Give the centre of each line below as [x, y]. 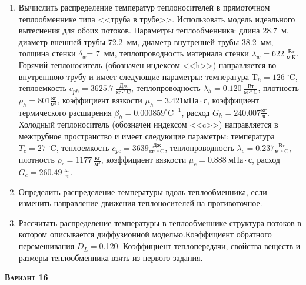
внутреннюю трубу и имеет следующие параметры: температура [134, 76]
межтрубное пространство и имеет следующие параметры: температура [147, 136]
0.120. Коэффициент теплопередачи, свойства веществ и [200, 246]
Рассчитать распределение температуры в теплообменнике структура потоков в [160, 222]
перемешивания [46, 246]
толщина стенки [47, 53]
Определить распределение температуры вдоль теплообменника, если [143, 191]
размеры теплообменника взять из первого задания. [111, 257]
